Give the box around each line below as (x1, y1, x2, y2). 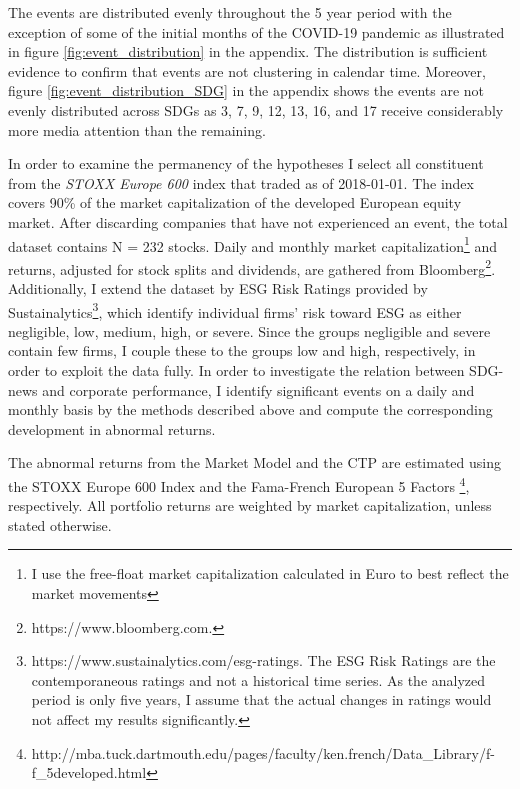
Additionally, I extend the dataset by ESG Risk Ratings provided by (8, 278, 428, 299)
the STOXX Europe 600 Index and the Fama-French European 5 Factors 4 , (8, 473, 470, 496)
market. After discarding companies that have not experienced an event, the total (8, 211, 508, 232)
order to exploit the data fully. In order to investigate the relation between (8, 360, 465, 381)
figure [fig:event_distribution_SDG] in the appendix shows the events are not (8, 80, 485, 101)
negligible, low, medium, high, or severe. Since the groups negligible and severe (8, 320, 491, 341)
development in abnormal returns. (8, 418, 216, 439)
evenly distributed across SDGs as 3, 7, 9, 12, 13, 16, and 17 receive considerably (8, 99, 504, 120)
